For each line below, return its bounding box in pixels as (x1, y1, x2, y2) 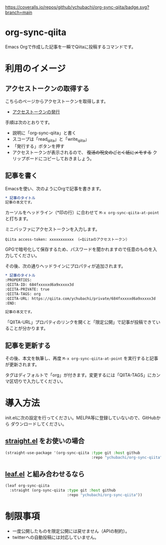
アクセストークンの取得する (5, 84, 89, 93)
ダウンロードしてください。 (10, 421, 67, 427)
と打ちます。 (5, 216, 31, 222)
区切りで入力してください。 (9, 379, 66, 384)
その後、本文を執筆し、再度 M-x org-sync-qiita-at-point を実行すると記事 (5, 355, 159, 361)
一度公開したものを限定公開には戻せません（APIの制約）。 (12, 528, 130, 534)
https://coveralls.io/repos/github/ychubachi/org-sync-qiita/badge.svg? (5, 4, 150, 10)
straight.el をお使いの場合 (5, 437, 85, 445)
